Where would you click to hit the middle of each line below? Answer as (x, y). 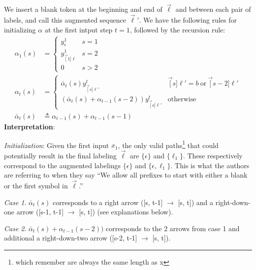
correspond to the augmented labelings (63, 165)
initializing (20, 29)
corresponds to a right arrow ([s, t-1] (108, 202)
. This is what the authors (210, 165)
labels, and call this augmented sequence (65, 20)
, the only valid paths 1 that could (168, 144)
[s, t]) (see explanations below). (126, 212)
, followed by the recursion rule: (177, 29)
